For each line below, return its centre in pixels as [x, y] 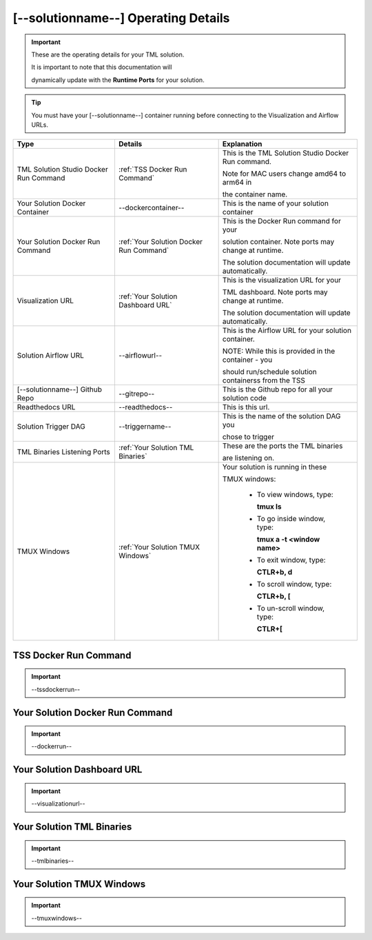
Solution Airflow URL [50, 356]
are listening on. [248, 458]
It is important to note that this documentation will [102, 67]
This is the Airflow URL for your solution [287, 331]
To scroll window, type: [294, 584]
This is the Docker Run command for [281, 221]
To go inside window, [291, 519]
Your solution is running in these [275, 467]
